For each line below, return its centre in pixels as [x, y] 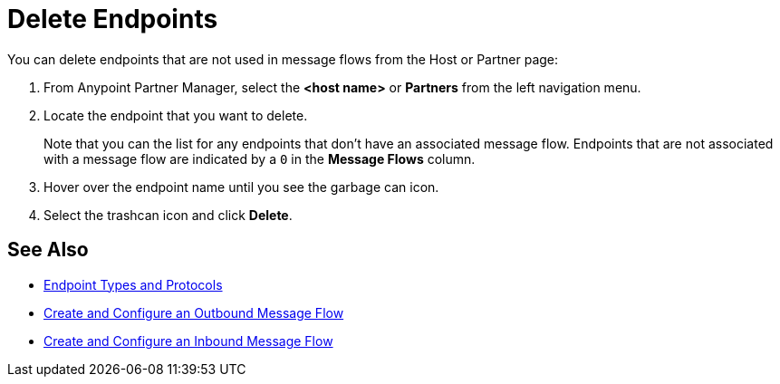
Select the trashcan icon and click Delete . [168, 215]
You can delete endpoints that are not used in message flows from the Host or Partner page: [283, 59]
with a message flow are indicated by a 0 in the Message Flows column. [260, 158]
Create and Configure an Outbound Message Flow [194, 312]
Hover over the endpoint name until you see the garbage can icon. [241, 187]
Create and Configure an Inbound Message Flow [188, 341]
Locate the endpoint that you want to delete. [176, 115]
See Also [48, 250]
